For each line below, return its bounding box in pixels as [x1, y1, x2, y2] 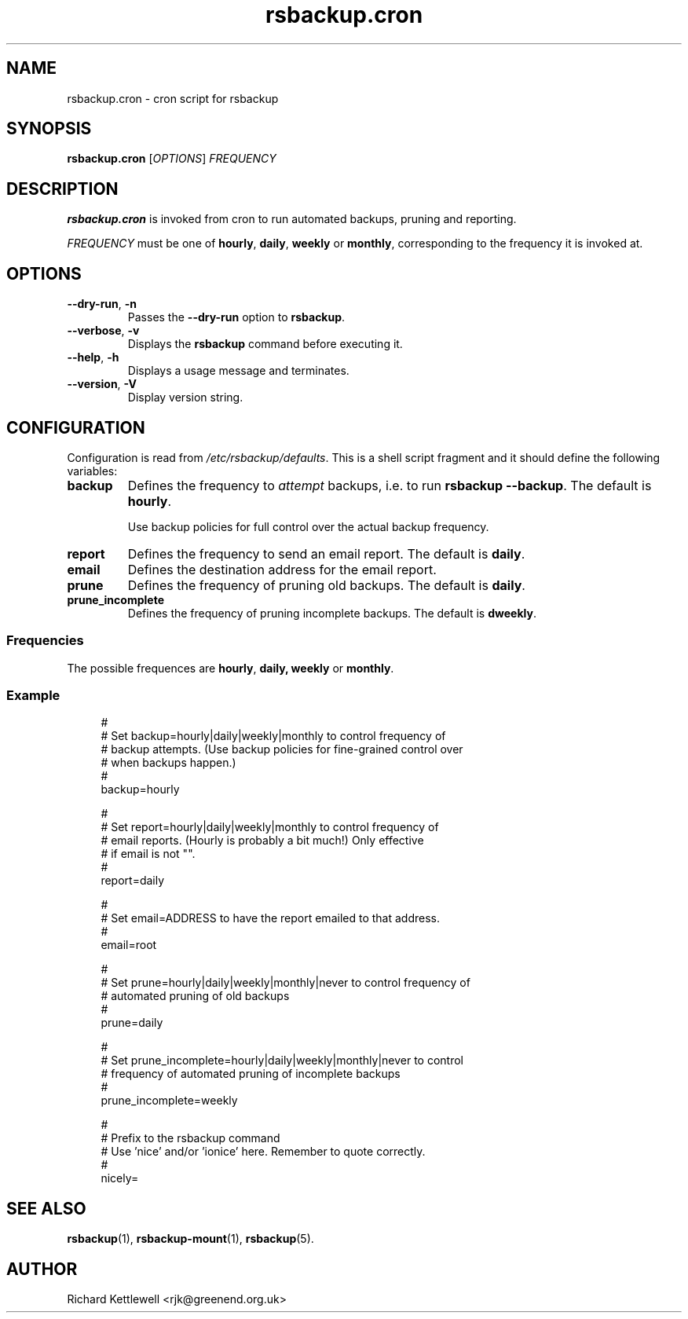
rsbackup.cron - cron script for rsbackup [67, 91, 279, 105]
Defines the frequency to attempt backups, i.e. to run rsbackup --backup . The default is [127, 477, 652, 493]
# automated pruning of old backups [101, 989, 290, 1003]
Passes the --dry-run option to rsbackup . [127, 310, 346, 324]
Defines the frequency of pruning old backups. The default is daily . [127, 577, 525, 593]
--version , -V [67, 377, 137, 391]
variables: [67, 463, 118, 478]
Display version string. [127, 390, 243, 405]
